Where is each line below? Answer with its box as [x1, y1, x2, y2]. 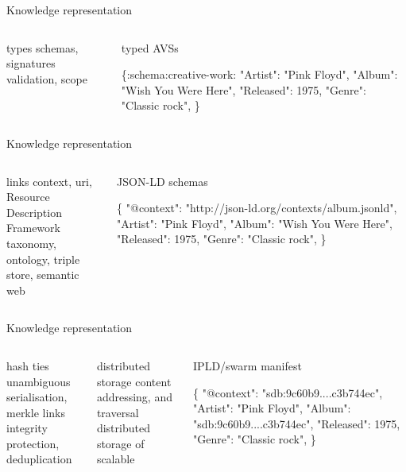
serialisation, [6, 389, 68, 405]
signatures [6, 55, 56, 72]
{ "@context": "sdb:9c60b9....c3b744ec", [193, 384, 383, 400]
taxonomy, [6, 234, 57, 251]
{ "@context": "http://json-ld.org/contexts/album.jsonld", [117, 199, 397, 216]
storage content [96, 373, 172, 389]
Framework [6, 219, 60, 236]
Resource [6, 188, 50, 205]
